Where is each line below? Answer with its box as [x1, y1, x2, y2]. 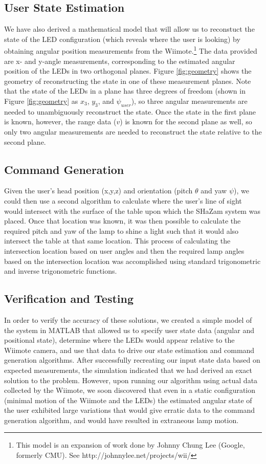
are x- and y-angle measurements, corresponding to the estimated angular [4, 55, 235, 66]
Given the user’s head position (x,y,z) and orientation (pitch [4, 185, 193, 196]
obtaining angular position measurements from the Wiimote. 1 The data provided [4, 44, 257, 56]
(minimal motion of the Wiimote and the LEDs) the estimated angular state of [4, 394, 252, 405]
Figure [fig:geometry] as [4, 96, 78, 106]
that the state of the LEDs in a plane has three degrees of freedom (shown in [4, 85, 246, 96]
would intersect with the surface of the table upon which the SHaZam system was [4, 205, 260, 216]
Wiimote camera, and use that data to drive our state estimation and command [4, 344, 255, 355]
